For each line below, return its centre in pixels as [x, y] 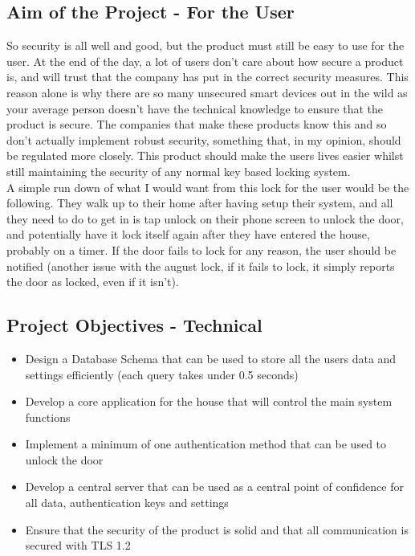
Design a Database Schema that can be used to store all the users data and [211, 358]
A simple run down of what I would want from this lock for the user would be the [208, 187]
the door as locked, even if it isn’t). [93, 282]
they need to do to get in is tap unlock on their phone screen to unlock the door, [205, 218]
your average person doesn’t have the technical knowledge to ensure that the [195, 108]
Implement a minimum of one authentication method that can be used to [206, 444]
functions [48, 417]
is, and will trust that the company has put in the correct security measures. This [207, 77]
